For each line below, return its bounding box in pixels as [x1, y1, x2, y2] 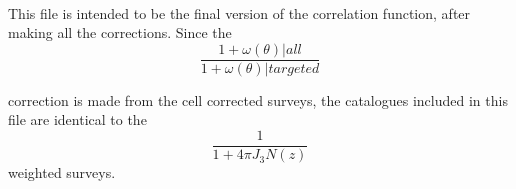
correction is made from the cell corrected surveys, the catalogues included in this [8, 89, 508, 110]
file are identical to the [8, 109, 147, 130]
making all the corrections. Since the [8, 22, 232, 43]
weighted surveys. [8, 162, 116, 183]
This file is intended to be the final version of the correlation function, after [8, 2, 471, 23]
